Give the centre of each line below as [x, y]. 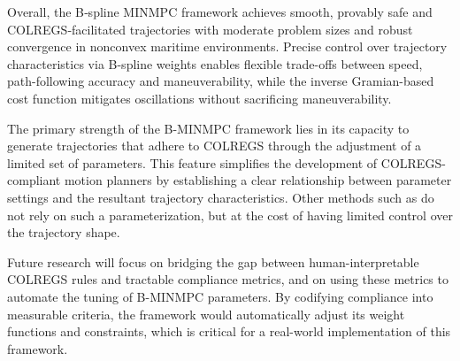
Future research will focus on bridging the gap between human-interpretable [213, 261]
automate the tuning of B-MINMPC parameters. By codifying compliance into [220, 296]
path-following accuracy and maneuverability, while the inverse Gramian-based [221, 81]
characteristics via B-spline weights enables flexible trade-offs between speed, [215, 63]
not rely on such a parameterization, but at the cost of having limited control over [230, 215]
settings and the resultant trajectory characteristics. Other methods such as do [221, 197]
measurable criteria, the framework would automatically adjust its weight [206, 314]
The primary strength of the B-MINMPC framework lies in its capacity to [208, 128]
